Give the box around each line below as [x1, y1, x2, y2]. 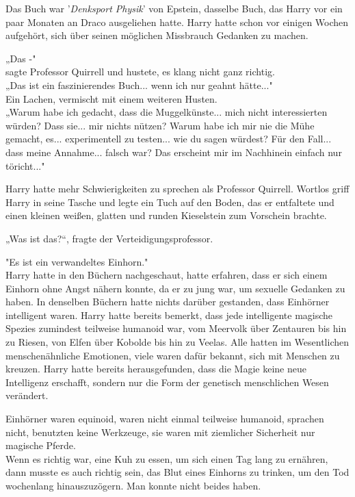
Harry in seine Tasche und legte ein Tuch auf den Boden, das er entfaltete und [5, 194, 334, 209]
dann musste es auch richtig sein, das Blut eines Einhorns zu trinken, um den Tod [5, 465, 350, 479]
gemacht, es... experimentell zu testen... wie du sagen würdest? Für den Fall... [5, 131, 332, 146]
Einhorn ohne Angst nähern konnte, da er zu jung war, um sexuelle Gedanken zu [5, 281, 345, 295]
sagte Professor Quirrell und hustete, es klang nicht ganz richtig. [5, 64, 275, 79]
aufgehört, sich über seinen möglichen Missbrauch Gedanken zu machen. [5, 28, 308, 42]
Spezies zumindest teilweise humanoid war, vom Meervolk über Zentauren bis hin [5, 321, 347, 335]
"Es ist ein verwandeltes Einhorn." [5, 254, 148, 268]
